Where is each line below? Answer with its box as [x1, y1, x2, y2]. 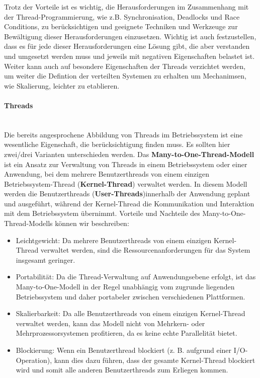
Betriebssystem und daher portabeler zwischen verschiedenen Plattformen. [16, 291, 245, 301]
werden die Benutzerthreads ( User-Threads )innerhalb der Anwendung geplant [4, 188, 250, 199]
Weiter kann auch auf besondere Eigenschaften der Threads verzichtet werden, [4, 60, 246, 71]
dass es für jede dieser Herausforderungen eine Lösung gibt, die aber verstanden [4, 41, 250, 51]
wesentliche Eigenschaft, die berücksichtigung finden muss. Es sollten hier [4, 139, 230, 149]
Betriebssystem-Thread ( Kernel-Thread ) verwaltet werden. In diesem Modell [4, 178, 247, 189]
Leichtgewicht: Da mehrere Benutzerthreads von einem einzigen [16, 235, 212, 245]
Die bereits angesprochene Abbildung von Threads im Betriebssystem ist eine [4, 129, 243, 139]
